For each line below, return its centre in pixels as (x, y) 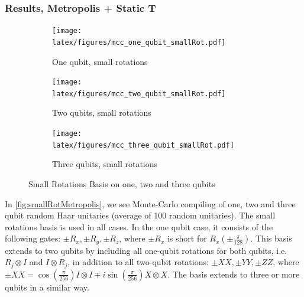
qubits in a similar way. (47, 287)
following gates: (33, 238)
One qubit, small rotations (100, 61)
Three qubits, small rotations (105, 164)
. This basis (271, 238)
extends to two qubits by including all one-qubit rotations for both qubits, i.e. (146, 250)
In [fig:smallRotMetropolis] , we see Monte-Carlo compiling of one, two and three (150, 203)
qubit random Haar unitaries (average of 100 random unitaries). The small (140, 215)
